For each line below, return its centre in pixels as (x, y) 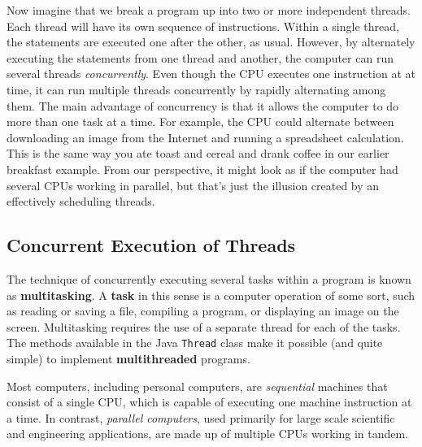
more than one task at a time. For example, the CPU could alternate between (200, 122)
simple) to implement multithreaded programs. (128, 358)
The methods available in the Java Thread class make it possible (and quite (195, 343)
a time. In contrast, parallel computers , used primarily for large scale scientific (201, 417)
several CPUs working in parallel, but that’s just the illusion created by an (193, 185)
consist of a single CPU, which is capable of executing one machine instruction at (209, 402)
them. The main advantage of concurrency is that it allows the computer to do (203, 105)
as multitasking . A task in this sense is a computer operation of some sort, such (211, 295)
